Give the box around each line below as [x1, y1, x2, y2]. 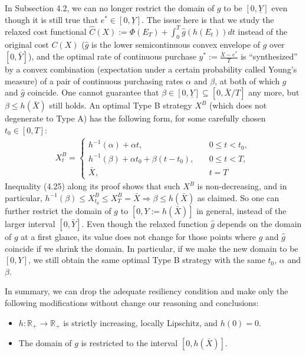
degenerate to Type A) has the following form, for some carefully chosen [5, 112, 266, 124]
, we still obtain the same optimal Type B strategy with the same [28, 254, 265, 266]
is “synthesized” [241, 50, 298, 63]
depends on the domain [217, 217, 302, 229]
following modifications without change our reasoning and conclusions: [5, 296, 259, 308]
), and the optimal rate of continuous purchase [28, 50, 196, 63]
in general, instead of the [196, 204, 287, 216]
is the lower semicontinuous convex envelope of [91, 38, 261, 51]
